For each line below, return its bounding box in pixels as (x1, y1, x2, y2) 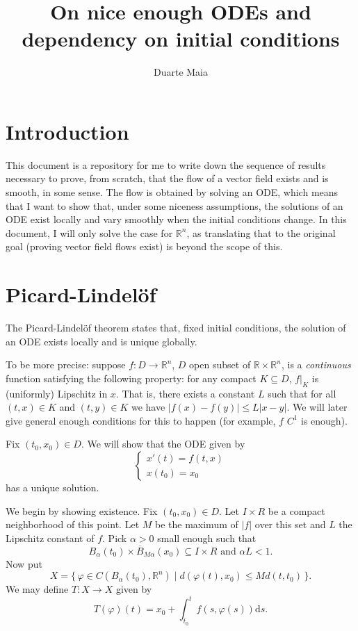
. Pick (102, 530, 127, 545)
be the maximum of (155, 517, 238, 532)
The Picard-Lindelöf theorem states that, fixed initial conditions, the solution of (6, 320, 346, 335)
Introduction (6, 117, 129, 145)
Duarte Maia (153, 65, 209, 79)
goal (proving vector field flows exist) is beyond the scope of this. (6, 239, 283, 254)
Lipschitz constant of (6, 530, 95, 545)
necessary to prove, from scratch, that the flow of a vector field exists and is (6, 171, 329, 186)
